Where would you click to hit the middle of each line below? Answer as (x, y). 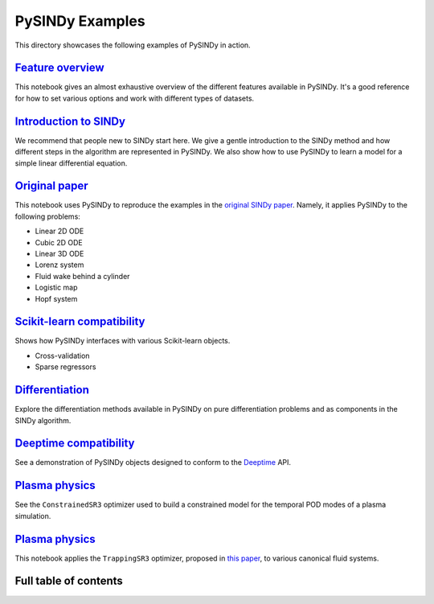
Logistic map (56, 288)
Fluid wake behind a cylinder (82, 276)
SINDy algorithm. (43, 420)
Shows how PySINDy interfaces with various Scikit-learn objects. (123, 341)
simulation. (33, 516)
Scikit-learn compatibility (80, 322)
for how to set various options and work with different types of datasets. (135, 98)
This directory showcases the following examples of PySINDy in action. (133, 45)
